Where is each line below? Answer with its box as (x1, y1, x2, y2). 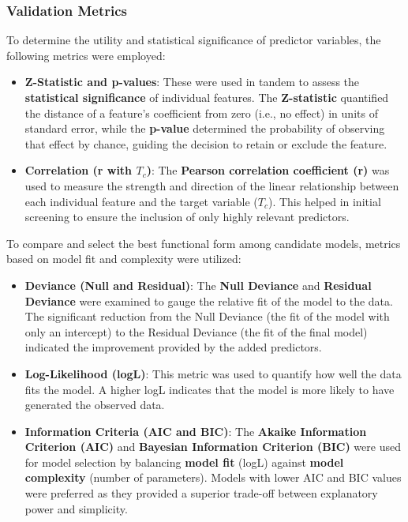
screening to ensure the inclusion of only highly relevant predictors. (24, 208, 350, 225)
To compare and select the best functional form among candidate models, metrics (6, 235, 401, 251)
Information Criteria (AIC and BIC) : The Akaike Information (24, 422, 367, 439)
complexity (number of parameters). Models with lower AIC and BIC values (24, 469, 402, 486)
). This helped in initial (268, 193, 381, 209)
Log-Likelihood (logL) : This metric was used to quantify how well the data (24, 365, 402, 381)
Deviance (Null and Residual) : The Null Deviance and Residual (24, 276, 372, 293)
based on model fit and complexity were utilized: (6, 250, 241, 267)
